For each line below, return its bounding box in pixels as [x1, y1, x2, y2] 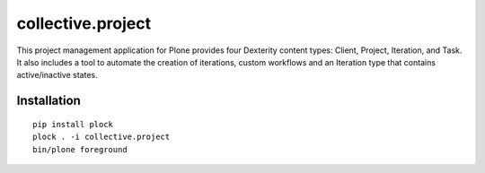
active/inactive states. [16, 70, 98, 81]
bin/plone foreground [32, 144, 128, 154]
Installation [16, 93, 81, 108]
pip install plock [32, 119, 114, 129]
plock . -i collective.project [32, 132, 171, 143]
